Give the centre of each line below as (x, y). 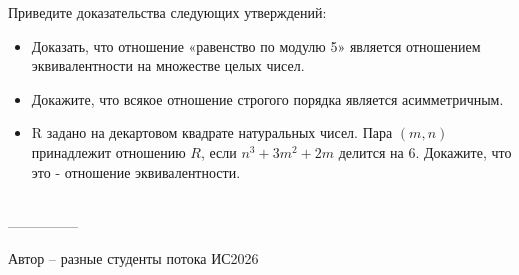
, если (218, 151)
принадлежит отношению (108, 151)
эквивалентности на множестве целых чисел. (168, 65)
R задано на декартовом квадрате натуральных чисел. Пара (212, 132)
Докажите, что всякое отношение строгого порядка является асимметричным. (267, 98)
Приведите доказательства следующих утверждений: (167, 12)
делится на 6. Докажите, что (425, 151)
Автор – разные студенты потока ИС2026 (133, 258)
